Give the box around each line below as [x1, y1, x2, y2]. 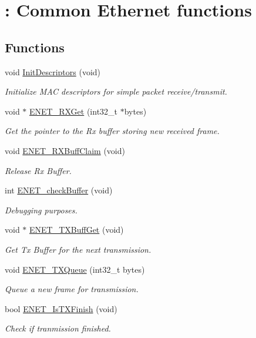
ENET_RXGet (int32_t [29, 105, 118, 117]
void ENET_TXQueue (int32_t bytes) [5, 263, 145, 275]
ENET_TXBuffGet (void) [29, 223, 124, 236]
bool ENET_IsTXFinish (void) [5, 302, 117, 314]
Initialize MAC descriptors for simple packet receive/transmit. [5, 85, 227, 98]
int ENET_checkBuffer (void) [5, 184, 113, 196]
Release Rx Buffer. [5, 164, 72, 176]
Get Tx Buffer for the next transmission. [5, 243, 151, 255]
